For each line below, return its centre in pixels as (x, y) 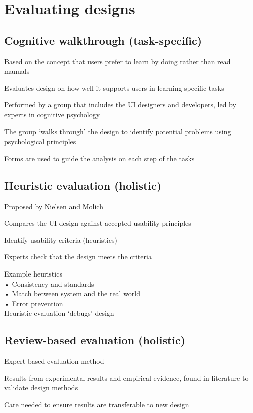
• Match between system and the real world (72, 293)
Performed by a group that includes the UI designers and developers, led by (120, 105)
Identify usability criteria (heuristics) (61, 240)
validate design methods (41, 388)
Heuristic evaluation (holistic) (83, 185)
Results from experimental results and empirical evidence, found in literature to (126, 378)
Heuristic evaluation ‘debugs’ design (59, 313)
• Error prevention (34, 303)
